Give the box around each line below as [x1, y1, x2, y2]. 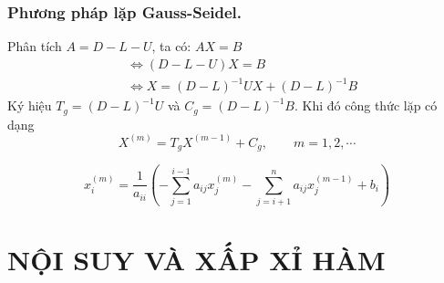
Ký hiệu [7, 96, 52, 115]
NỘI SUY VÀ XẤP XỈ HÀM [7, 241, 386, 278]
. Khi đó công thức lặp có [294, 96, 438, 115]
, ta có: [151, 37, 191, 56]
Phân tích [7, 37, 62, 56]
